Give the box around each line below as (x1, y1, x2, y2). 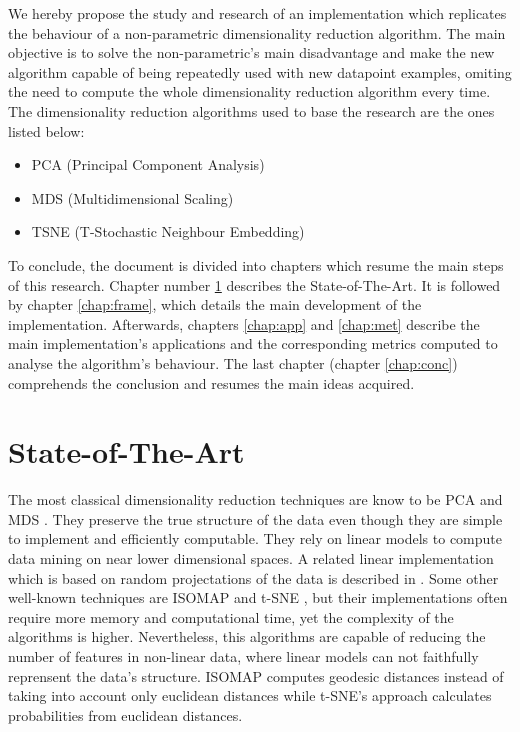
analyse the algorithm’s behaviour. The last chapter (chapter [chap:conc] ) (8, 352, 458, 373)
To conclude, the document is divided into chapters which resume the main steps (8, 254, 504, 275)
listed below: (8, 120, 85, 141)
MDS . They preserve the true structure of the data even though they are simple (8, 508, 503, 529)
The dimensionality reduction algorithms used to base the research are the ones (8, 100, 495, 121)
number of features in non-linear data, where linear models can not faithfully (8, 645, 479, 666)
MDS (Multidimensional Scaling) (31, 187, 234, 208)
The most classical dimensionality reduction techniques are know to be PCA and (8, 489, 503, 510)
